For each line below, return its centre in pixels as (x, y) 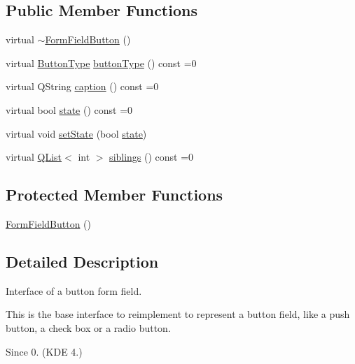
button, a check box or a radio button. (88, 327)
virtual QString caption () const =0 (82, 86)
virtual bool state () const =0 (69, 109)
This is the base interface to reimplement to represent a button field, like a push (178, 314)
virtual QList (34, 157)
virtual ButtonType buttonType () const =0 (101, 63)
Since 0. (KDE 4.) (44, 351)
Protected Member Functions (114, 195)
